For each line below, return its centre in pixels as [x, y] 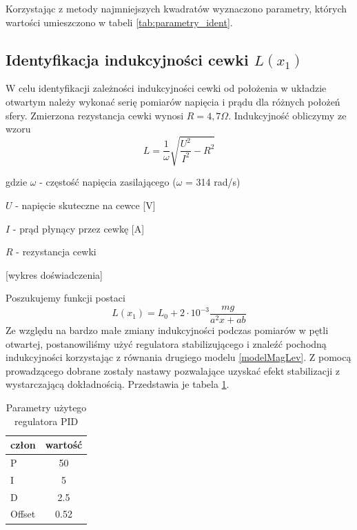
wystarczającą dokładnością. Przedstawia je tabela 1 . [118, 384]
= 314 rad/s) [213, 182]
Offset [23, 514]
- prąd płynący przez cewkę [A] [79, 228]
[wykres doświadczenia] [54, 274]
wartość [64, 445]
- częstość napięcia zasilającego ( [108, 182]
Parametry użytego [46, 407]
